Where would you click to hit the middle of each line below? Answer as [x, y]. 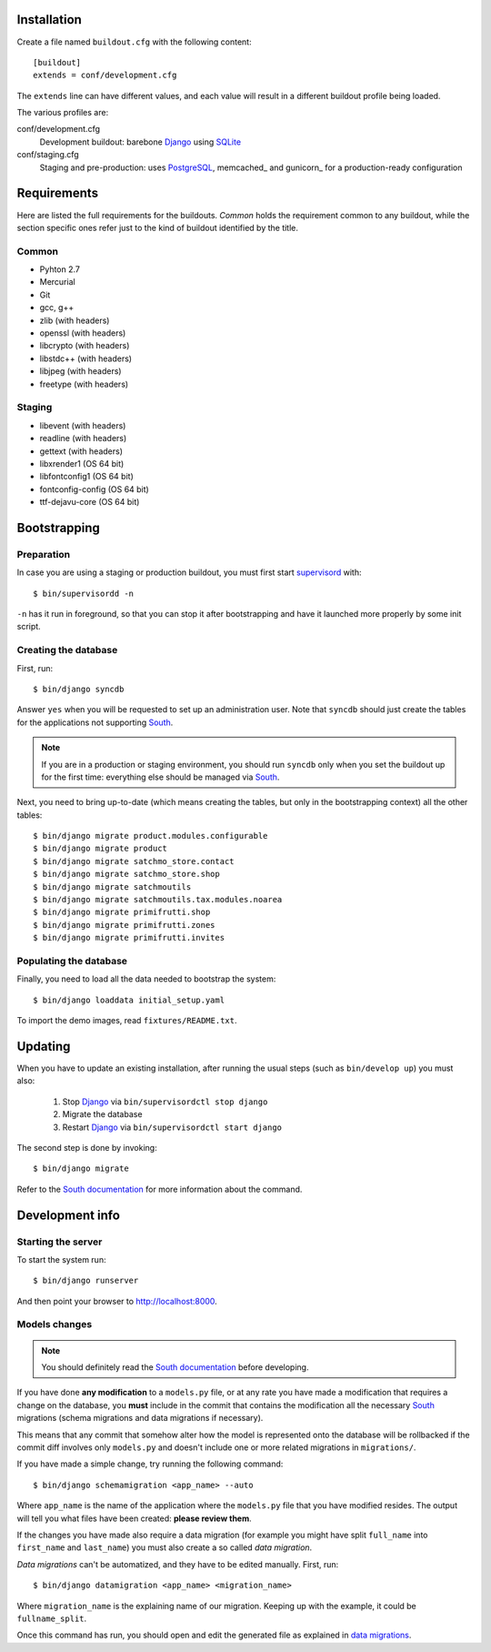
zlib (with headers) [75, 320]
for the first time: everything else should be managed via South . [160, 777]
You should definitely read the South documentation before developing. [175, 1367]
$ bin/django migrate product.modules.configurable [150, 836]
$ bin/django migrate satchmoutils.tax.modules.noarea [158, 900]
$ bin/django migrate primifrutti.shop [122, 912]
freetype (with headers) [84, 384]
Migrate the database [102, 1114]
